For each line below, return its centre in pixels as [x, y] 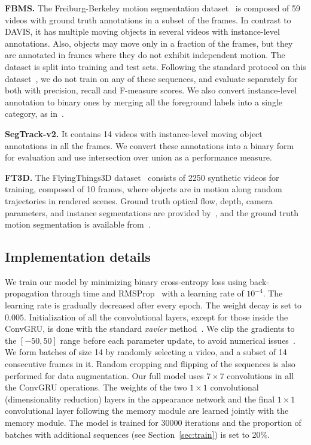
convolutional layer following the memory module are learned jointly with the [147, 411]
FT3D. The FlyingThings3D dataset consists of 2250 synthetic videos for [142, 177]
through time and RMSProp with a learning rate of [147, 293]
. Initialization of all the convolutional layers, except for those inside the [156, 317]
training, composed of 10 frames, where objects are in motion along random [144, 189]
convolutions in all [260, 375]
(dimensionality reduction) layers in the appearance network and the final [140, 399]
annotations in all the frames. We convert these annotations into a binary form [150, 145]
